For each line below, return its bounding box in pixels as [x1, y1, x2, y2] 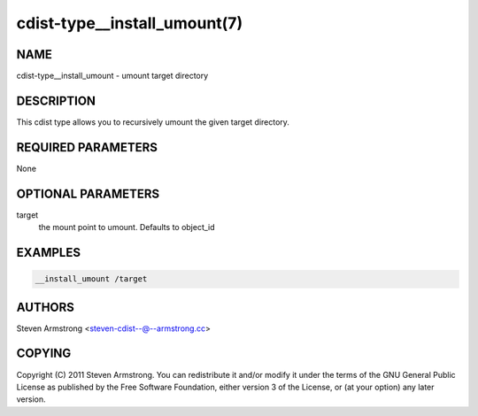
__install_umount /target [35, 274, 148, 284]
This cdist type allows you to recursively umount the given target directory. [16, 116, 289, 127]
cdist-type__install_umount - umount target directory [16, 71, 209, 81]
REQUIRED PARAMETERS [16, 140, 158, 155]
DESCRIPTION [16, 93, 96, 108]
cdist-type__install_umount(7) [16, 13, 243, 33]
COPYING [16, 346, 72, 361]
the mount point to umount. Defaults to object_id [38, 222, 216, 233]
